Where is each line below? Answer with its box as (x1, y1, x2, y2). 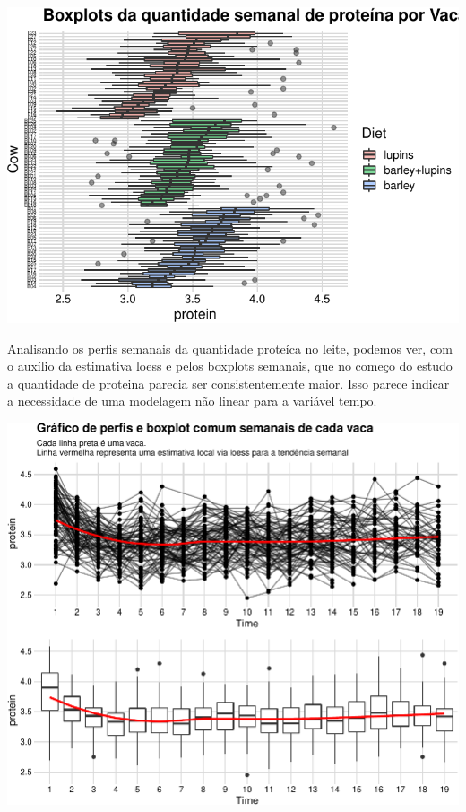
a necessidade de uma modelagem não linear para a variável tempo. (7, 391, 377, 410)
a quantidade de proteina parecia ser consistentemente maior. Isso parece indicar (7, 373, 450, 392)
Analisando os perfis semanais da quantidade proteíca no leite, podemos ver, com (7, 338, 453, 357)
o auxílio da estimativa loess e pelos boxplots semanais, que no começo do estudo (7, 356, 453, 375)
